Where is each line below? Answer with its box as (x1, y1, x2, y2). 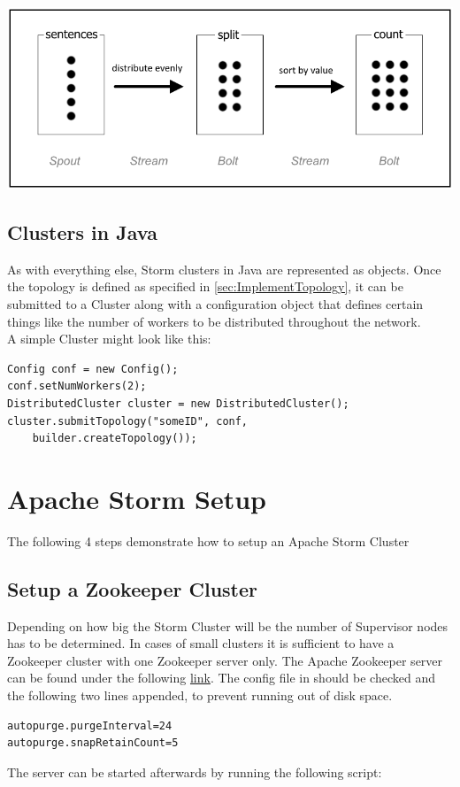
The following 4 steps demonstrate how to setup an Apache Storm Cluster (7, 531, 410, 550)
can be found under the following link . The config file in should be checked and (7, 668, 435, 687)
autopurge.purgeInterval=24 (7, 719, 172, 732)
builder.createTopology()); (32, 432, 197, 445)
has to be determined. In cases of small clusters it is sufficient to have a (7, 634, 395, 652)
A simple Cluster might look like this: (7, 329, 211, 348)
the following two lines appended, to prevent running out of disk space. (7, 686, 393, 705)
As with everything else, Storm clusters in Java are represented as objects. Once (7, 259, 441, 278)
